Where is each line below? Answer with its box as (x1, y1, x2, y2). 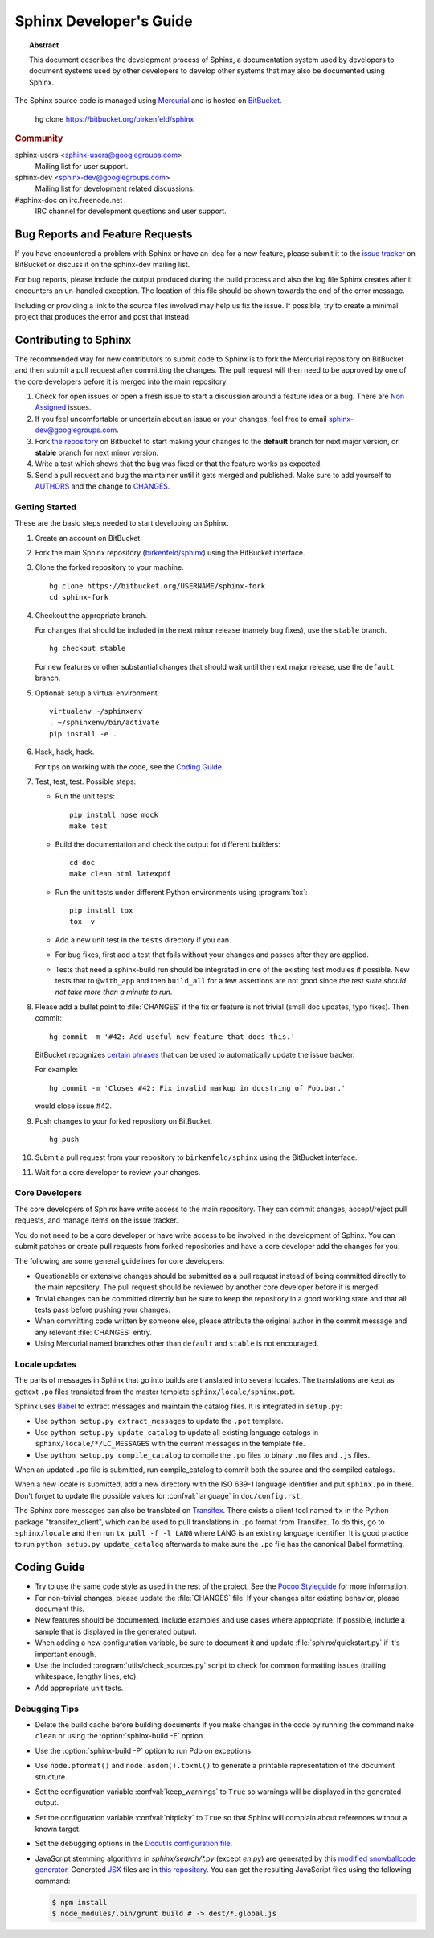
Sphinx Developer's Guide (14, 12, 193, 30)
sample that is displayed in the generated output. (35, 1627, 197, 1636)
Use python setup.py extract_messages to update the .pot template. (35, 1416, 285, 1426)
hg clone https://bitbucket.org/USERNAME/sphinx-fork (49, 581, 265, 591)
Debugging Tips (14, 1703, 80, 1714)
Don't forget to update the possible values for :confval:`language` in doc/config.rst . (14, 1491, 303, 1500)
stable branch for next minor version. (35, 447, 159, 457)
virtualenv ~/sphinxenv (49, 707, 143, 715)
